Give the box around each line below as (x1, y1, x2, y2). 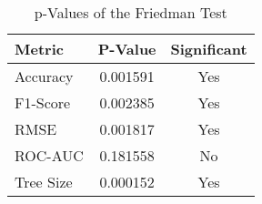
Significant (170, 38, 247, 59)
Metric (15, 38, 64, 59)
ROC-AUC (15, 145, 84, 166)
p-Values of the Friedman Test (34, 2, 227, 23)
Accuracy (15, 66, 74, 87)
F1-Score (15, 92, 71, 113)
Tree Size (15, 171, 73, 192)
